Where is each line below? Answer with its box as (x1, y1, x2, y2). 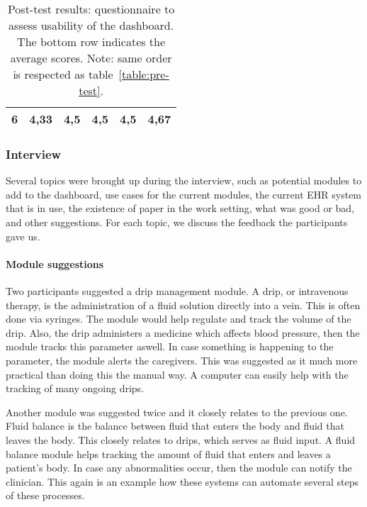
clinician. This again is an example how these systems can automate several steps (6, 474, 359, 489)
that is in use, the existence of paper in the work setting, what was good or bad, (6, 201, 355, 216)
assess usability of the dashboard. (9, 17, 174, 33)
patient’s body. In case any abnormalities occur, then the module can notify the (6, 460, 352, 475)
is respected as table (13, 66, 113, 82)
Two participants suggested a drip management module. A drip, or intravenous (6, 283, 349, 298)
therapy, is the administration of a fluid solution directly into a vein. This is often (6, 297, 361, 312)
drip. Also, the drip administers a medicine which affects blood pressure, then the (6, 325, 360, 340)
